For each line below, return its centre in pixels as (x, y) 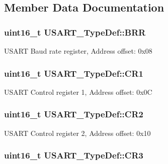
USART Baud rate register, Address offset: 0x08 (78, 51)
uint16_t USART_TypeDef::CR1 (74, 73)
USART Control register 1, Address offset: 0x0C (78, 92)
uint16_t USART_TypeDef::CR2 (74, 114)
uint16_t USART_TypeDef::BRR (75, 32)
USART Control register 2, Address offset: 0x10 (77, 133)
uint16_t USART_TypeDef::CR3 (74, 155)
